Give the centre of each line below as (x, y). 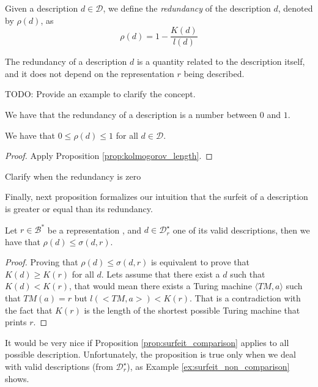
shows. (17, 378)
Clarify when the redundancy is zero (73, 176)
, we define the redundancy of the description (187, 8)
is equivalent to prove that (200, 262)
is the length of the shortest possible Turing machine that (192, 310)
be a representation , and (94, 230)
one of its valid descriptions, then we (241, 230)
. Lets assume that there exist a (161, 274)
